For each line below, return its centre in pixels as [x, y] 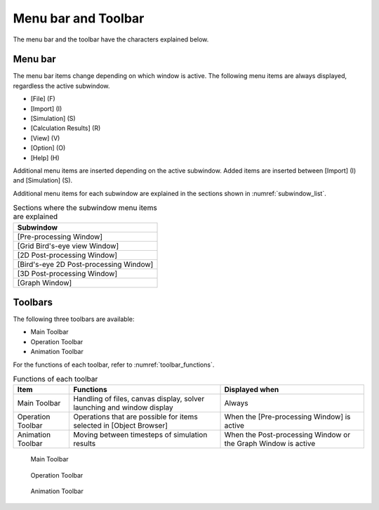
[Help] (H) [45, 157]
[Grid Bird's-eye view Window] [68, 246]
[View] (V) [45, 138]
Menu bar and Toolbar [79, 18]
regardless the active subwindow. [61, 86]
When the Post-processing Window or [287, 435]
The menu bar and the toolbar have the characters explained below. [111, 39]
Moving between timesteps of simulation [140, 435]
